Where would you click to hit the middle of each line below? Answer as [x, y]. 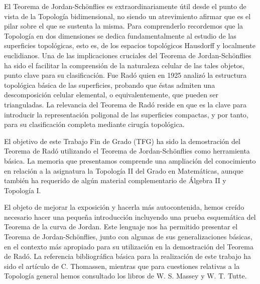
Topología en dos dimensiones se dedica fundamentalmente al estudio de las [120, 35]
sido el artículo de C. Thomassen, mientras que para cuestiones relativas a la [122, 266]
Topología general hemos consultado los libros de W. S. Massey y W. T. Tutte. [125, 276]
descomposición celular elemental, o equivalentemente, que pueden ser [111, 95]
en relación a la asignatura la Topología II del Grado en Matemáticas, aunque [124, 170]
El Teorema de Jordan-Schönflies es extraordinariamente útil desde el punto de [125, 6]
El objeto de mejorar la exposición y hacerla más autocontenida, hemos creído [124, 207]
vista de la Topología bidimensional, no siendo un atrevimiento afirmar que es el [127, 16]
